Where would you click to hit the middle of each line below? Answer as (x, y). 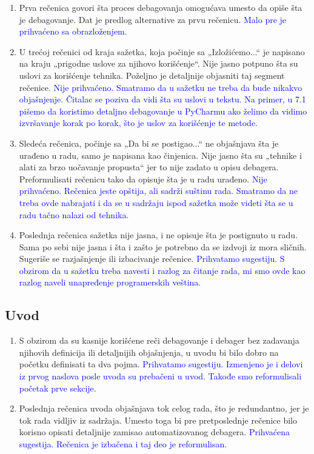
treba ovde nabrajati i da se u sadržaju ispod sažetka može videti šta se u (156, 202)
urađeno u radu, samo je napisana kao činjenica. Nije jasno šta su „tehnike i (160, 155)
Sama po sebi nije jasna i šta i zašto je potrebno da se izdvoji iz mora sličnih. (163, 246)
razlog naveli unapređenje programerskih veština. (110, 282)
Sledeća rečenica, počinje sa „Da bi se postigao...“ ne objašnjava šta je (149, 143)
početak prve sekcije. (58, 388)
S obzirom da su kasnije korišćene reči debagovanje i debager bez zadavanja (159, 340)
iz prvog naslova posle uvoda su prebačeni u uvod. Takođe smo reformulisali (160, 376)
